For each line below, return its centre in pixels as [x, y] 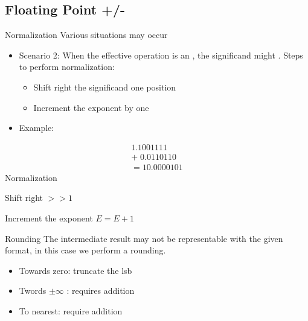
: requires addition [101, 291]
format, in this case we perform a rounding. [85, 250]
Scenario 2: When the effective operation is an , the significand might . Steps [161, 55]
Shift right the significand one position [105, 87]
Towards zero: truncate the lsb [75, 270]
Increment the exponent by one [91, 107]
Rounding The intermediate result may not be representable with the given [144, 238]
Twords [33, 291]
